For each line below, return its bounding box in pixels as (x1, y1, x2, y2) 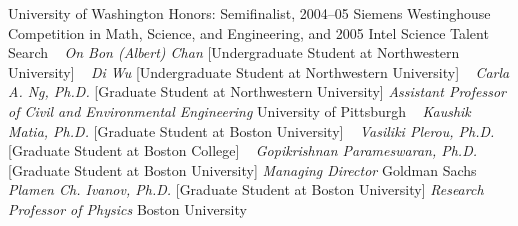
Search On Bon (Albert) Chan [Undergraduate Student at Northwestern (8, 42, 460, 63)
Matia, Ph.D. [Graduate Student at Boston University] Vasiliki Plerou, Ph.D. (8, 120, 495, 141)
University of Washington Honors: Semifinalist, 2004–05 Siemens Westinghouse (8, 3, 491, 23)
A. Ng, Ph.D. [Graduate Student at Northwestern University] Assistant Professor (8, 81, 506, 102)
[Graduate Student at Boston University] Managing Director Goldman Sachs (8, 159, 477, 180)
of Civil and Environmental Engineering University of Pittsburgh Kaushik (8, 100, 471, 121)
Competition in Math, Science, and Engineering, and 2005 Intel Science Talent (8, 22, 489, 43)
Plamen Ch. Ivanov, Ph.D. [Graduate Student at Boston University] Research (8, 179, 484, 200)
